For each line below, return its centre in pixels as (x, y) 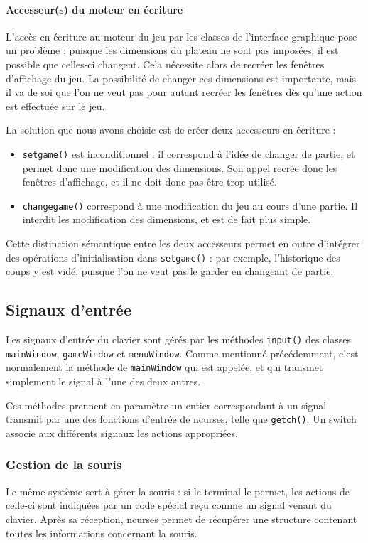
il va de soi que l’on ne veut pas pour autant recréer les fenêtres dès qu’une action (184, 92)
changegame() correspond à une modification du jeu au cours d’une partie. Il (190, 205)
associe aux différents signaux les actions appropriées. (122, 432)
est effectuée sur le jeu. (55, 106)
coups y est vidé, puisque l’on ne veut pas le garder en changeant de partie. (170, 271)
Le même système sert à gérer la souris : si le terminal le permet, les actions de (178, 491)
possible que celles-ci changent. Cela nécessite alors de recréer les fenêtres (165, 64)
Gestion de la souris (64, 464)
